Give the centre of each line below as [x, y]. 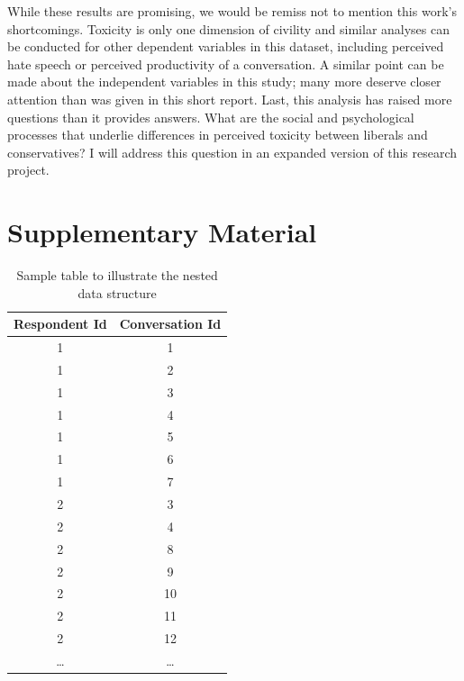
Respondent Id [60, 324]
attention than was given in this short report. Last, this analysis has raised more [230, 99]
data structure [117, 292]
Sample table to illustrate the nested [117, 275]
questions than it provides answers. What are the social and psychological [211, 117]
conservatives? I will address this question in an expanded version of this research [232, 152]
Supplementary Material [162, 232]
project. [28, 170]
